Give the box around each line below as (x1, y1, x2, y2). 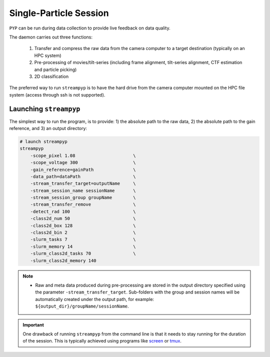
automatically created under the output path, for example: (35, 296, 154, 302)
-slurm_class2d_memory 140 (30, 257, 97, 263)
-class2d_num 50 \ (30, 215, 136, 221)
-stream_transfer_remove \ (30, 201, 136, 207)
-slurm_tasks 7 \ (30, 236, 136, 242)
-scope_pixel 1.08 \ (30, 152, 136, 158)
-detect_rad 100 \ (30, 208, 136, 214)
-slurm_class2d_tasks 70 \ (30, 250, 136, 256)
